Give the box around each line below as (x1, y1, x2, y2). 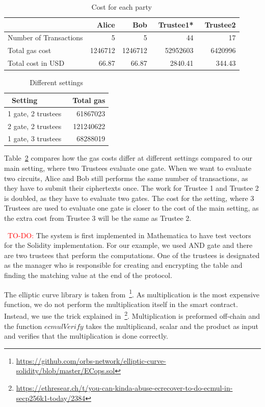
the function (4, 320, 42, 331)
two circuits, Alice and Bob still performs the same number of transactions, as (4, 172, 248, 183)
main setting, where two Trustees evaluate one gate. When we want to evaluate (4, 163, 252, 173)
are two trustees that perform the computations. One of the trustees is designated (4, 249, 260, 260)
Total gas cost (8, 45, 51, 56)
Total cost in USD (8, 58, 65, 68)
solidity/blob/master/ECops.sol (16, 365, 115, 376)
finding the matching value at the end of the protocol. (4, 269, 172, 280)
